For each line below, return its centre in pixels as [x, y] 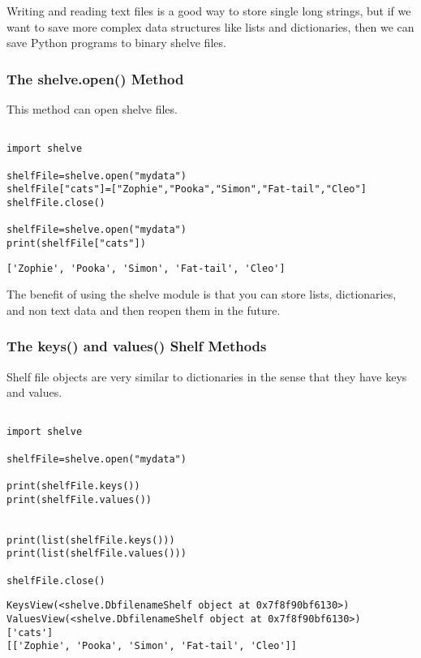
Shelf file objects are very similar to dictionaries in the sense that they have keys [207, 376]
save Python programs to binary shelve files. [116, 43]
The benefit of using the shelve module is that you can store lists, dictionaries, [202, 294]
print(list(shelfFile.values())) [97, 554]
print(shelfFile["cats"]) [76, 243]
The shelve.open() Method [95, 78]
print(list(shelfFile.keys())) [91, 540]
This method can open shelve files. [92, 109]
